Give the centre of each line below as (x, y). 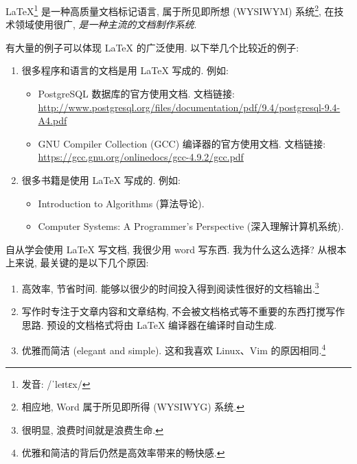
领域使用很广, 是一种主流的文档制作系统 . (106, 24)
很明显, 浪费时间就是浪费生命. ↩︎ (92, 429)
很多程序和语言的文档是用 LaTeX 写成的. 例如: (125, 70)
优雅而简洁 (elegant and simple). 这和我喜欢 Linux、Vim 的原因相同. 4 (174, 349)
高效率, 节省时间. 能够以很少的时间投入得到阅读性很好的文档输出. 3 (170, 287)
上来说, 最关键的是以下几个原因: (77, 263)
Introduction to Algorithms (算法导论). (121, 203)
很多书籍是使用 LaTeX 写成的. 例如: (101, 180)
